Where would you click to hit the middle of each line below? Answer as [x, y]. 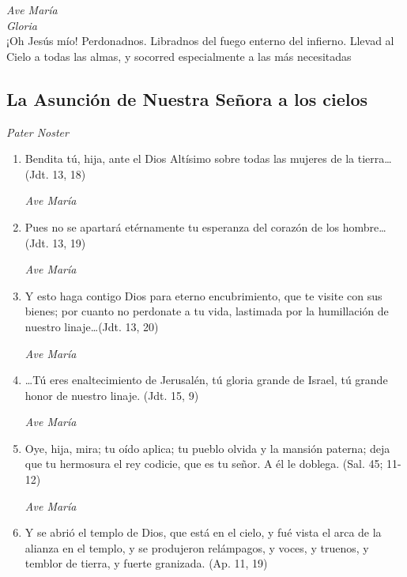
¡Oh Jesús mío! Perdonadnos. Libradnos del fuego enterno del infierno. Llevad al [200, 41]
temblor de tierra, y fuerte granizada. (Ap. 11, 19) [146, 563]
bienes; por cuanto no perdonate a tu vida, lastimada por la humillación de [207, 311]
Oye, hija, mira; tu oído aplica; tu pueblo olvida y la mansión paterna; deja [207, 448]
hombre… [364, 226]
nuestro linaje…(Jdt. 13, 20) [92, 326]
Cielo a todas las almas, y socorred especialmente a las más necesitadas [179, 56]
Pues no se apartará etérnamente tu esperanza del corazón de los [182, 226]
